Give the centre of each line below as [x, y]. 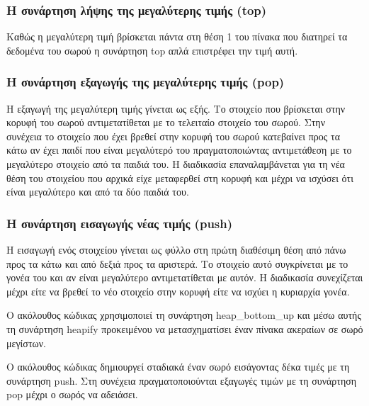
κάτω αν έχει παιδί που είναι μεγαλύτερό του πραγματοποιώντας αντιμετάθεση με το [179, 150]
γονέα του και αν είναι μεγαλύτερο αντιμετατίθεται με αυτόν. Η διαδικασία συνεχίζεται [185, 277]
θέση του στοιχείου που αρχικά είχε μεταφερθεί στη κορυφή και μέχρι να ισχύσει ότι [180, 177]
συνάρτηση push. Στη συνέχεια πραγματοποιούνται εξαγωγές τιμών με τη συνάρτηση [182, 380]
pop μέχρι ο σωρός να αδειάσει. [72, 394]
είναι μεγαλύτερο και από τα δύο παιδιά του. [98, 192]
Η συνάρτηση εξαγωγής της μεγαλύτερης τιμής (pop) [146, 82]
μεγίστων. [26, 343]
